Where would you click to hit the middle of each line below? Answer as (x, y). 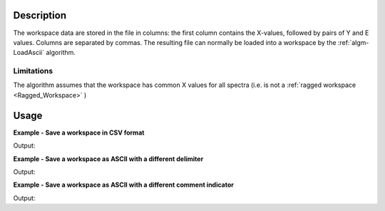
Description (40, 15)
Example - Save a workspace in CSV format (79, 133)
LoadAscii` (29, 53)
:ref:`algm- (353, 42)
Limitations (33, 71)
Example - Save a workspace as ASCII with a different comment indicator (124, 185)
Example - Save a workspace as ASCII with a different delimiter (108, 159)
